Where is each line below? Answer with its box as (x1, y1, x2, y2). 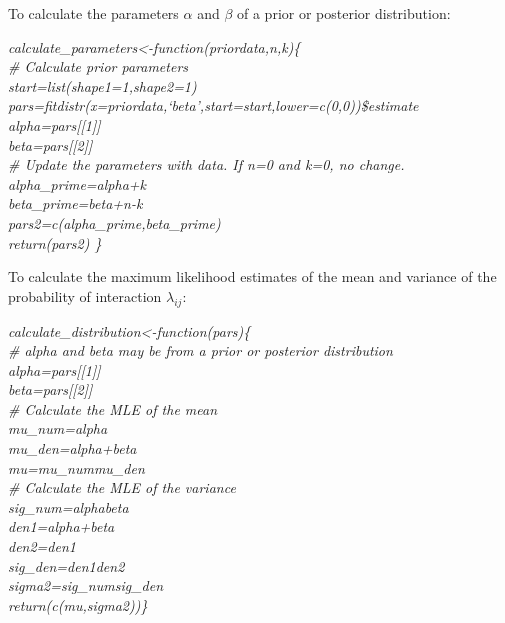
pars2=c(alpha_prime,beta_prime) (8, 212, 221, 233)
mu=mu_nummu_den (8, 457, 145, 478)
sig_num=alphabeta (8, 496, 129, 517)
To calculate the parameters (8, 3, 179, 23)
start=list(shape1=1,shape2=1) (8, 75, 197, 96)
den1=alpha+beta (8, 516, 115, 537)
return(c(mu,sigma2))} (8, 594, 148, 615)
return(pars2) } (8, 232, 102, 253)
